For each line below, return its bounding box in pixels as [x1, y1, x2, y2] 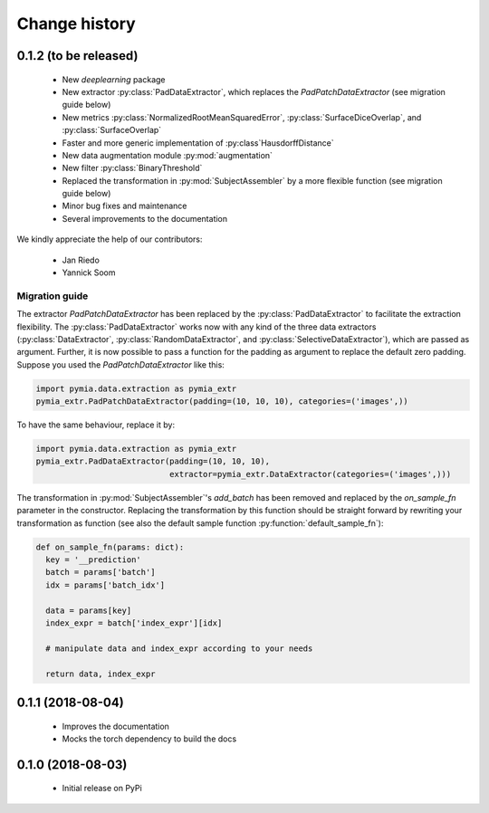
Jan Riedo [62, 254, 100, 265]
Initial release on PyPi [62, 783, 142, 794]
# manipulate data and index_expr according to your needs [45, 643, 313, 654]
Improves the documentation [62, 721, 169, 732]
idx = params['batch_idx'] [45, 579, 166, 590]
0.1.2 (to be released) [16, 48, 139, 63]
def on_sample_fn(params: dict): [35, 541, 185, 552]
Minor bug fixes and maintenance [62, 200, 187, 212]
